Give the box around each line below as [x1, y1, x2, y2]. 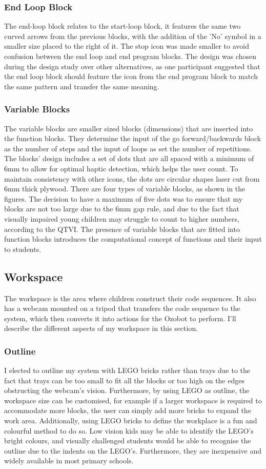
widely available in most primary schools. [4, 455, 134, 466]
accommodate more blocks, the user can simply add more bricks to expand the [4, 405, 251, 416]
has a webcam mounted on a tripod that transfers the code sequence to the [4, 303, 240, 314]
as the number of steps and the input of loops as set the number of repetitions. [4, 143, 252, 153]
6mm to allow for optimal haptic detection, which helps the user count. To [4, 163, 238, 173]
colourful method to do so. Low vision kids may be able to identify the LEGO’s [4, 425, 254, 436]
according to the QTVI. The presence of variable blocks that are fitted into [4, 223, 240, 234]
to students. [4, 243, 42, 254]
